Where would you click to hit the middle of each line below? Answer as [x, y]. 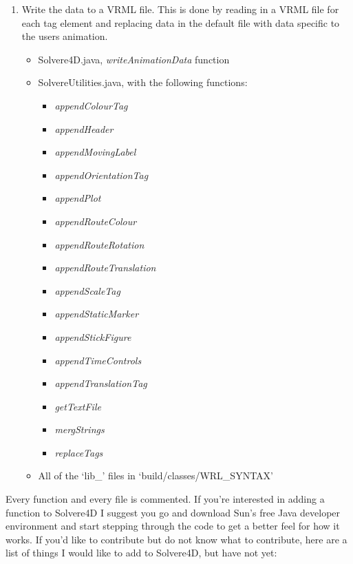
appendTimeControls [98, 360]
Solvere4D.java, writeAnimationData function [134, 59]
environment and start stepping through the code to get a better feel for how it [173, 526]
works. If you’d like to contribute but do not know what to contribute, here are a [176, 539]
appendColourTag [91, 105]
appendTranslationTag [101, 383]
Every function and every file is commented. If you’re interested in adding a [165, 499]
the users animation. [65, 36]
